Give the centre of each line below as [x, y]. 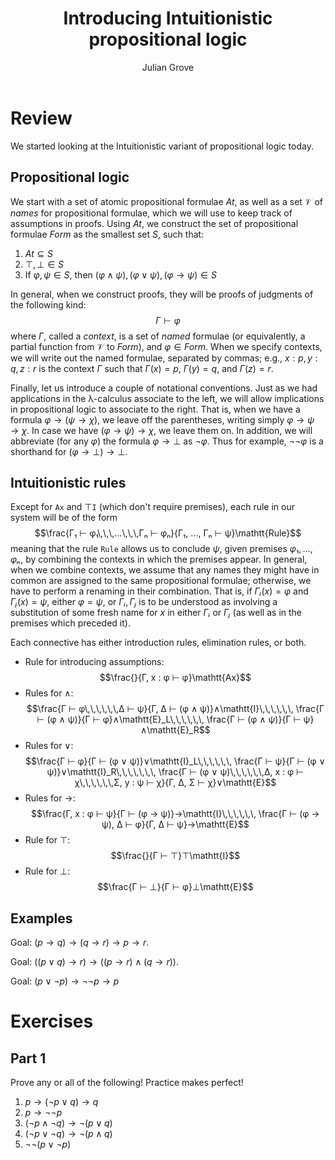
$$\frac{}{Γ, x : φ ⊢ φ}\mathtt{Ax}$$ [175, 678]
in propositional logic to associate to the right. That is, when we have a [155, 409]
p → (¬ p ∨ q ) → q [61, 1102]
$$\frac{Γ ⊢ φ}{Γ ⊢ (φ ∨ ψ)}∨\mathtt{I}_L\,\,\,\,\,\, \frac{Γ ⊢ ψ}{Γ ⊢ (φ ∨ [175, 761]
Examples [41, 918]
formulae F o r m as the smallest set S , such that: [107, 234]
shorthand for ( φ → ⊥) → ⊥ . [69, 451]
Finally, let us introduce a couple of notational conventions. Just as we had [164, 388]
